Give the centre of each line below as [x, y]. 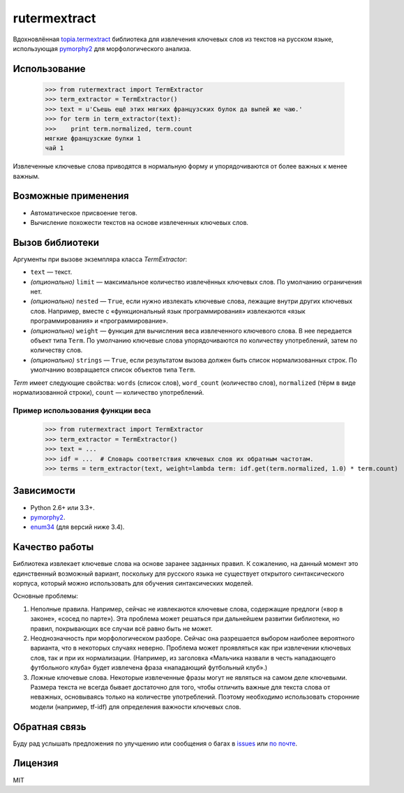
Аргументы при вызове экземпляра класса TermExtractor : [100, 259]
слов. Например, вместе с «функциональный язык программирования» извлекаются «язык [168, 311]
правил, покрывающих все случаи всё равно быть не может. [121, 628]
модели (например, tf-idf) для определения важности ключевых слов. [136, 706]
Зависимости [44, 491]
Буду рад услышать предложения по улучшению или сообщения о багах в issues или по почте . [155, 743]
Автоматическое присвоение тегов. [84, 212]
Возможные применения [71, 196]
